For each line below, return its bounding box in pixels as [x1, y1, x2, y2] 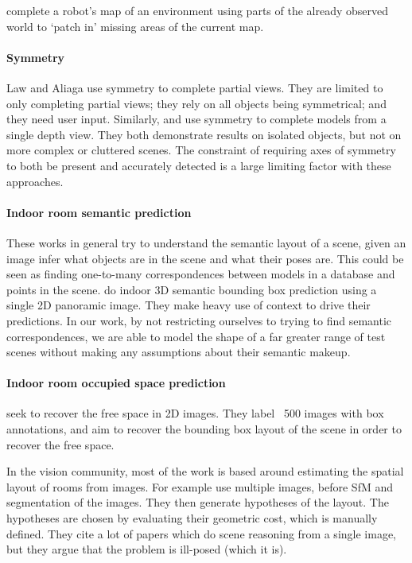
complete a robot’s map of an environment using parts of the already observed [6, 2, 389, 18]
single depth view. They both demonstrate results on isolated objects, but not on [6, 126, 402, 142]
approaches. [6, 173, 64, 189]
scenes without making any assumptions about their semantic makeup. [6, 344, 351, 360]
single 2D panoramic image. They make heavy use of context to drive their [6, 297, 371, 313]
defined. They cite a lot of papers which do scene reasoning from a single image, [6, 525, 396, 542]
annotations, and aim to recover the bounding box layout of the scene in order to [6, 421, 402, 437]
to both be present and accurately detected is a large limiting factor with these [6, 157, 391, 173]
